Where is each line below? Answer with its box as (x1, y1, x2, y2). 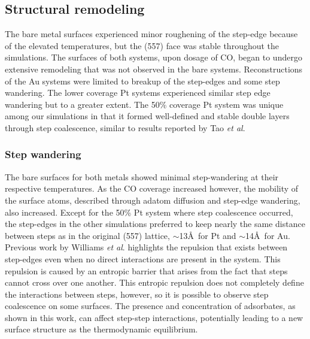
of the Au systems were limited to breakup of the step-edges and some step (5, 74, 280, 87)
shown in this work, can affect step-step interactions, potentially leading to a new (5, 311, 303, 323)
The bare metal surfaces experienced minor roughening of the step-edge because (5, 28, 298, 40)
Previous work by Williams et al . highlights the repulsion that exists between (5, 241, 288, 253)
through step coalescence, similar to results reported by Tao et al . (5, 121, 245, 134)
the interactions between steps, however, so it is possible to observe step (5, 287, 269, 300)
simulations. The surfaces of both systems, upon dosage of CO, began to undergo (5, 51, 302, 63)
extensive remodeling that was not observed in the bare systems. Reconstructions (5, 62, 303, 75)
